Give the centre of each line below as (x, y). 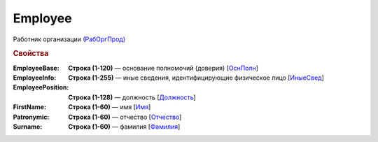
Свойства (31, 54)
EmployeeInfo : (35, 78)
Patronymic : (31, 117)
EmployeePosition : (41, 87)
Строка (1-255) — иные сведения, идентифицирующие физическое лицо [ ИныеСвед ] (196, 78)
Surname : (28, 127)
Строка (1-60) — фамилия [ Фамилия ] (124, 127)
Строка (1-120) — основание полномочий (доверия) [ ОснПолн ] (163, 68)
